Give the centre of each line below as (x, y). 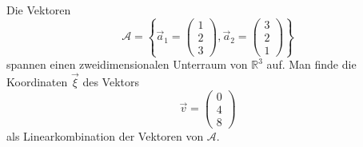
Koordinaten (37, 82)
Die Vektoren (39, 10)
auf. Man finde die (311, 64)
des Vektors (111, 82)
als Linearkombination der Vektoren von (105, 135)
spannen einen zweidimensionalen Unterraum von (127, 64)
